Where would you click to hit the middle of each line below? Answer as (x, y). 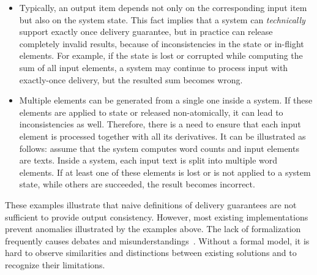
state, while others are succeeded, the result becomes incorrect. (137, 184)
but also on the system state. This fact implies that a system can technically (162, 19)
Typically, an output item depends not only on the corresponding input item (163, 7)
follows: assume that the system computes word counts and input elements (159, 148)
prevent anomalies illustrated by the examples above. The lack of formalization (153, 229)
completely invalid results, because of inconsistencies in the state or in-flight (162, 43)
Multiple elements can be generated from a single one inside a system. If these (166, 100)
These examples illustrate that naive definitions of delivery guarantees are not (151, 204)
